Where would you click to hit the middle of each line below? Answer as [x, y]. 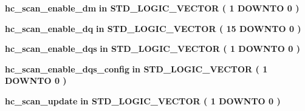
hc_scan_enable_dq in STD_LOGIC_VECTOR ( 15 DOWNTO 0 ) [153, 28]
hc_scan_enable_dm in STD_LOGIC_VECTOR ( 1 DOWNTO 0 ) [152, 8]
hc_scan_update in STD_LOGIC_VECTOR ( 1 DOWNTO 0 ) [143, 100]
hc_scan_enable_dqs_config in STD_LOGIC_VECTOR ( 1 [136, 68]
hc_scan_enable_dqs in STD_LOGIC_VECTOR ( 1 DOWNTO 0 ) [152, 49]
